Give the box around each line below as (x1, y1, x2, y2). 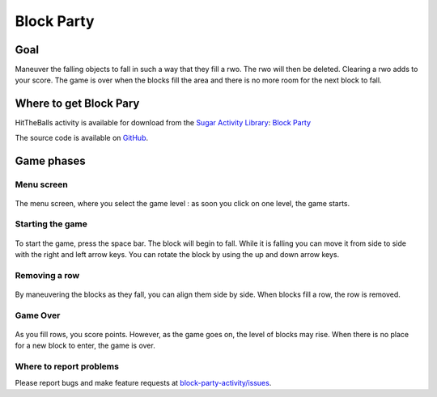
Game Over (15, 310, 61, 321)
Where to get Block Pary (15, 97, 140, 111)
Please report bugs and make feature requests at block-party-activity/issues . (15, 378, 272, 387)
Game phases (15, 154, 87, 167)
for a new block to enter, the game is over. (15, 340, 155, 351)
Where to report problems (15, 361, 119, 372)
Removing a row (15, 269, 80, 281)
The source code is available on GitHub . (15, 133, 149, 142)
